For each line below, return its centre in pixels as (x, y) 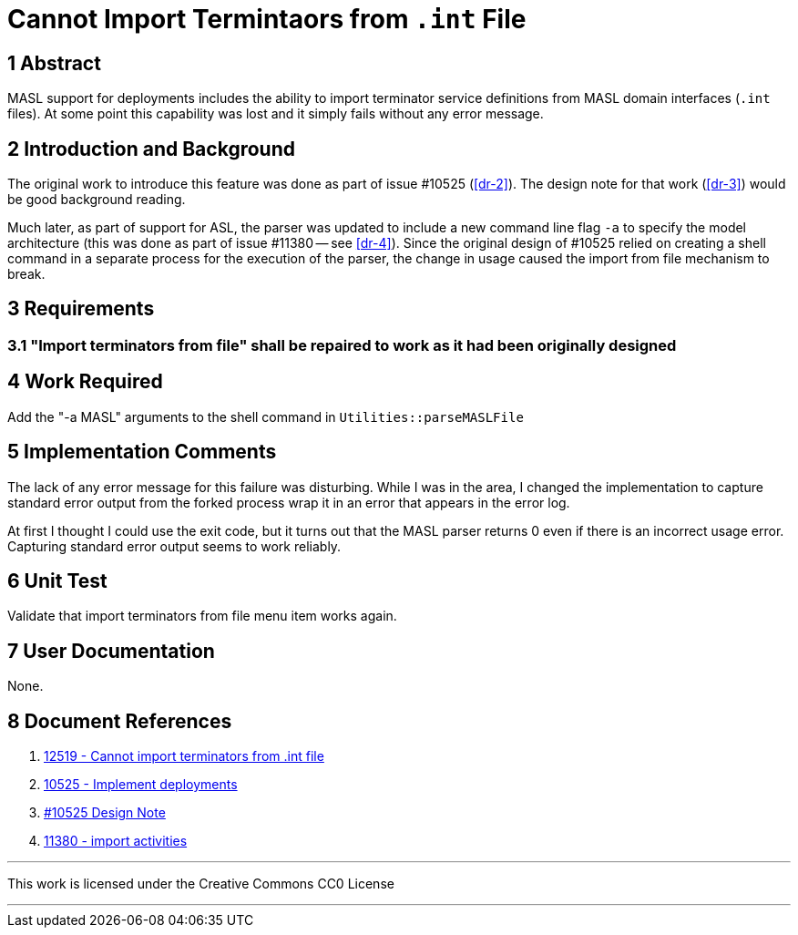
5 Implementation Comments (142, 452)
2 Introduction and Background (151, 149)
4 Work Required (85, 382)
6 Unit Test (57, 581)
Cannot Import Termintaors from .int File (267, 19)
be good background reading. (97, 200)
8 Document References (120, 721)
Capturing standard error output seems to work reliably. (174, 546)
